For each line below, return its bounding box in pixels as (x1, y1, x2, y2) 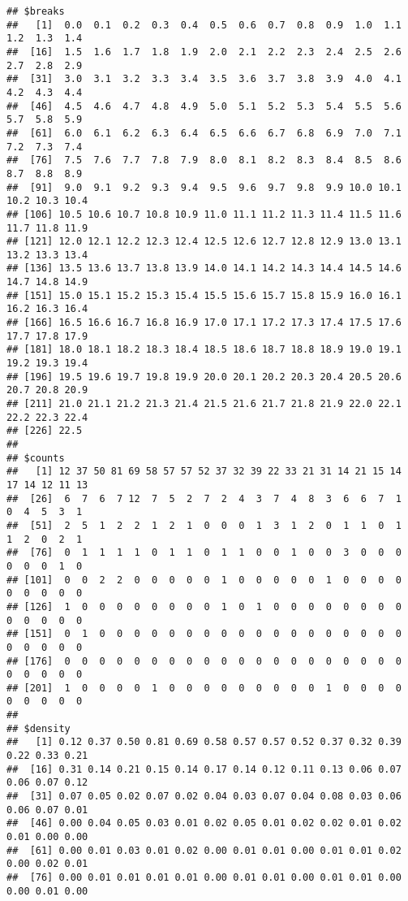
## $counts (6, 452, 65, 464)
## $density (6, 722, 71, 734)
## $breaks (6, 6, 65, 17)
